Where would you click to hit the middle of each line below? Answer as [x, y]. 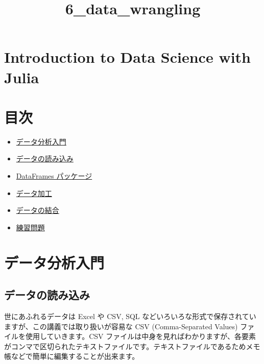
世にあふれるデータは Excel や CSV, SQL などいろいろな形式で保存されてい [130, 316]
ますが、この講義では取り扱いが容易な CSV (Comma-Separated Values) [121, 326]
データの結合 [38, 210]
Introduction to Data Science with [128, 57]
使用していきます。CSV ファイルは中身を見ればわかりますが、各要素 [140, 336]
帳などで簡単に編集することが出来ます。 [72, 356]
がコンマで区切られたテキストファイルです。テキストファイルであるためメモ [132, 346]
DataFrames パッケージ [54, 176]
